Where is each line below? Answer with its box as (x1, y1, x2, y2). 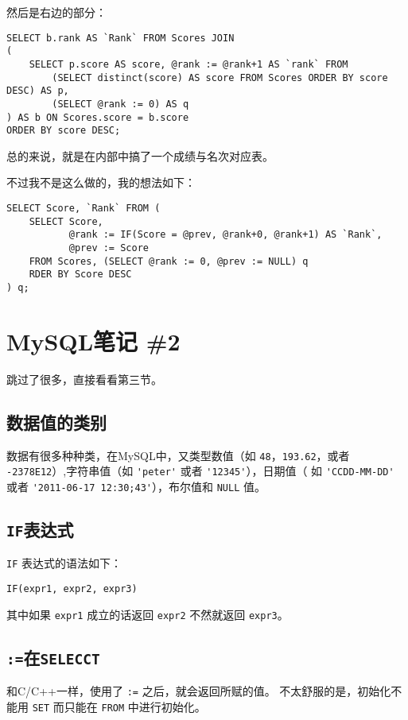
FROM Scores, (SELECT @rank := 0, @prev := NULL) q (29, 255, 309, 267)
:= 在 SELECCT (6, 645, 100, 669)
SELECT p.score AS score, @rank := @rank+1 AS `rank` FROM (29, 58, 348, 70)
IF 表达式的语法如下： (6, 555, 122, 571)
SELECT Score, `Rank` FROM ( (6, 203, 161, 215)
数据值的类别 (6, 409, 107, 434)
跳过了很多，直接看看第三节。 (6, 370, 162, 387)
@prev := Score (68, 242, 149, 254)
